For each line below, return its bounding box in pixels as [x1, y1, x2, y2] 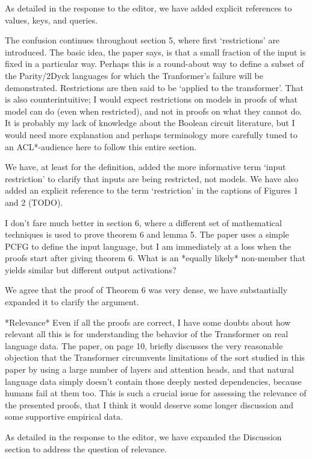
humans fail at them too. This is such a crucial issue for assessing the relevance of [5, 387, 307, 399]
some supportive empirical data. [5, 410, 123, 423]
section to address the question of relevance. [5, 442, 167, 455]
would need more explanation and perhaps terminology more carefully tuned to [5, 128, 298, 141]
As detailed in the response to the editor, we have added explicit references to [5, 2, 292, 14]
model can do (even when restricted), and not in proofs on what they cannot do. [5, 104, 302, 117]
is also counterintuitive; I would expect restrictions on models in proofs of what [5, 93, 298, 106]
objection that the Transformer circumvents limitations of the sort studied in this [5, 351, 305, 364]
